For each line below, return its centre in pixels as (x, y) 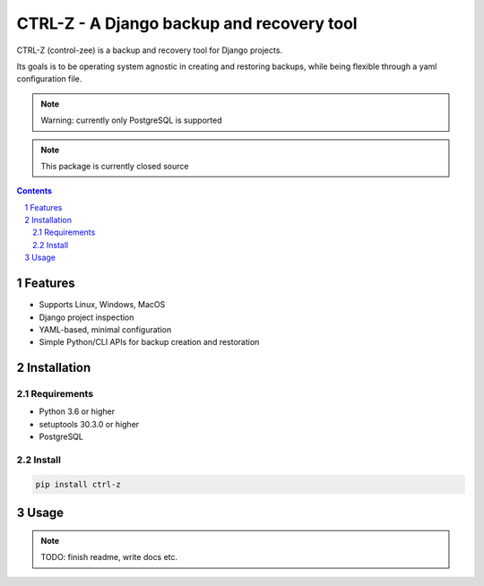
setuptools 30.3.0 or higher (89, 424)
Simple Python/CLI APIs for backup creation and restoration (149, 342)
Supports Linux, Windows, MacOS (102, 305)
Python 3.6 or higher (77, 411)
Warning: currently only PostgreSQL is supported (131, 120)
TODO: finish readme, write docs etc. (109, 557)
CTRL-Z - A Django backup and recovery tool (187, 23)
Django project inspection (86, 317)
